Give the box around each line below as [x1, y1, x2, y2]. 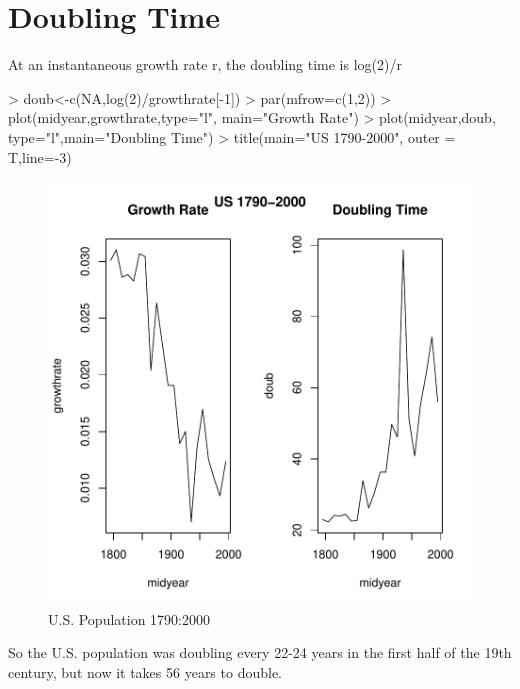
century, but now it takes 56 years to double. [8, 661, 283, 682]
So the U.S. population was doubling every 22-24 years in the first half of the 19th [8, 642, 512, 663]
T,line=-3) [8, 146, 72, 167]
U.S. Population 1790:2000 [48, 608, 211, 629]
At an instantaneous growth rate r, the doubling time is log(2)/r [8, 54, 402, 75]
